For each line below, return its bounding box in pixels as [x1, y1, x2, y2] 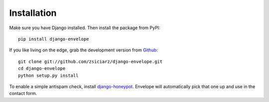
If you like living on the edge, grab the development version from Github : [9, 47, 158, 53]
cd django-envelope [18, 66, 66, 71]
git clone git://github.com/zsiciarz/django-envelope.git [18, 58, 163, 64]
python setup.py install [18, 72, 79, 78]
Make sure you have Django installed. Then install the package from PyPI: [9, 25, 160, 31]
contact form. [9, 91, 37, 97]
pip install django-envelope [18, 36, 89, 42]
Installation [9, 7, 57, 18]
